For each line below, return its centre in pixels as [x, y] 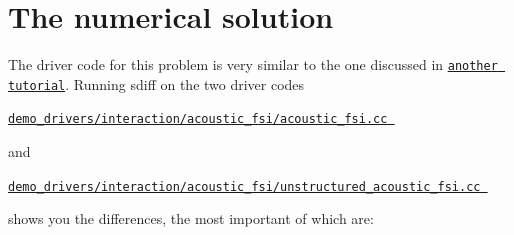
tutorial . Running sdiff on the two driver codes [156, 83]
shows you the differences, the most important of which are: [191, 218]
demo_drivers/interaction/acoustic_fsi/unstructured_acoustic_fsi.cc [244, 186]
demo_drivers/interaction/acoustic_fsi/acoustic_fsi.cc [198, 119]
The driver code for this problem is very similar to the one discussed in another [253, 64]
